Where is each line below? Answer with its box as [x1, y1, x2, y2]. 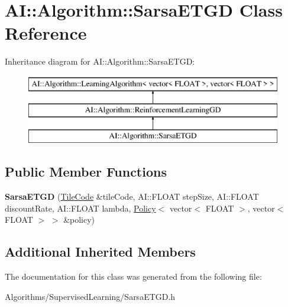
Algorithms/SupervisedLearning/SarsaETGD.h [5, 290, 176, 302]
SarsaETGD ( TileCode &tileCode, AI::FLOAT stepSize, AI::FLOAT [5, 190, 259, 203]
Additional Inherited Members [5, 242, 196, 261]
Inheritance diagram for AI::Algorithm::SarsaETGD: [5, 55, 195, 68]
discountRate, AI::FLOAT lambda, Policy [5, 202, 156, 214]
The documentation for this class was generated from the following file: [5, 270, 262, 283]
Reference [5, 21, 87, 45]
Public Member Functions [5, 162, 167, 181]
